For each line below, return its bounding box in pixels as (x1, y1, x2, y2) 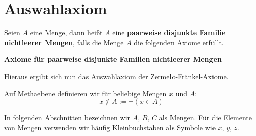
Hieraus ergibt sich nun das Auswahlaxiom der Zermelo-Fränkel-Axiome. (4, 71, 229, 81)
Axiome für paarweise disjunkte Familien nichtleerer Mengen (4, 54, 222, 64)
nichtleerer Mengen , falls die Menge (4, 37, 124, 47)
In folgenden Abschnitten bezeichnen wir (4, 112, 131, 123)
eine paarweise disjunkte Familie (112, 27, 226, 38)
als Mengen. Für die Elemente (159, 112, 252, 123)
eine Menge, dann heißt (30, 27, 103, 38)
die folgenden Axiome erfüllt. (134, 37, 224, 47)
